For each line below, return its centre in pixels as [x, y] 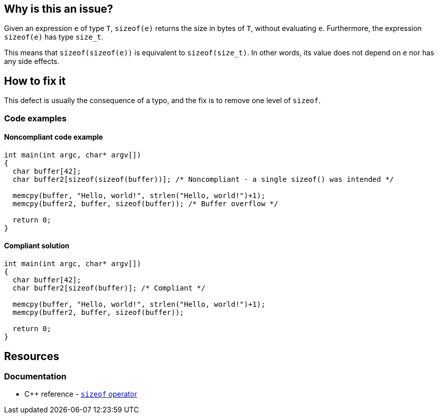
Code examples [36, 118]
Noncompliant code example [54, 137]
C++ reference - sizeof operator [81, 394]
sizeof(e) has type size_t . [54, 37]
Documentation [35, 376]
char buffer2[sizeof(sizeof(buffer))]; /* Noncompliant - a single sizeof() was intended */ [203, 179]
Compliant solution [37, 246]
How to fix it [35, 81]
